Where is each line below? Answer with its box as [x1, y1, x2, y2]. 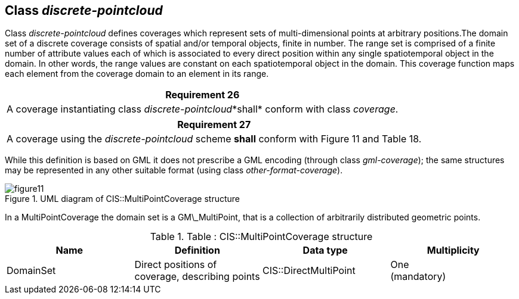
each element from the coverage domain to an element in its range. [5, 68, 269, 79]
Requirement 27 [177, 119, 251, 131]
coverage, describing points [134, 270, 260, 283]
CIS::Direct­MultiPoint [262, 264, 356, 277]
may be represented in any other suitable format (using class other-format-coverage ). [5, 165, 343, 176]
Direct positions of [134, 258, 217, 271]
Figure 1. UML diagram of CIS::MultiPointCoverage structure [5, 194, 240, 204]
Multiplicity [427, 244, 480, 257]
